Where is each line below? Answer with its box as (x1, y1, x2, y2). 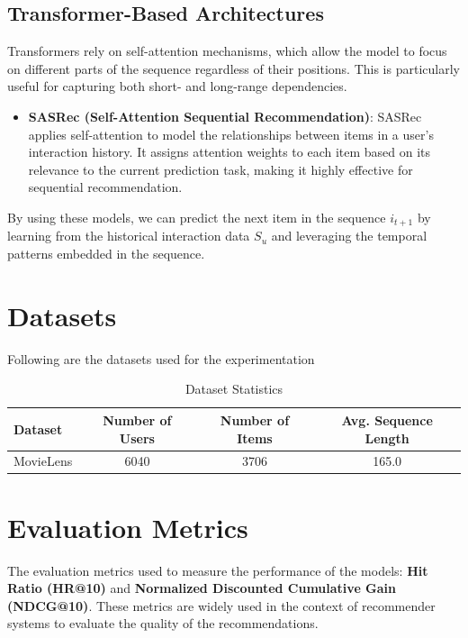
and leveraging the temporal (271, 226, 427, 245)
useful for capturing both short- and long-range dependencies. (7, 77, 347, 96)
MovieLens (13, 451, 73, 470)
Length (364, 428, 409, 447)
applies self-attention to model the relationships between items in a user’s (28, 124, 434, 143)
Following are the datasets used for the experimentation (7, 349, 315, 368)
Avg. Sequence (341, 410, 433, 429)
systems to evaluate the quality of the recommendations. (7, 614, 319, 633)
